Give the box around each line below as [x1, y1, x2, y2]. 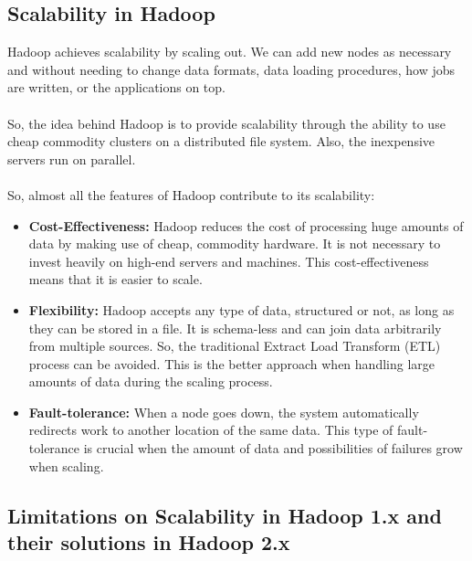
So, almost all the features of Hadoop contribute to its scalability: [7, 185, 375, 204]
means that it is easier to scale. [28, 270, 203, 289]
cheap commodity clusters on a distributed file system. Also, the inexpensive [7, 132, 435, 151]
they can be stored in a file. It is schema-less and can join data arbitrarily [28, 318, 442, 337]
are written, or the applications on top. [7, 78, 226, 97]
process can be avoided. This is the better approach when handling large [28, 354, 435, 373]
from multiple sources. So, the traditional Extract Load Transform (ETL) [28, 336, 441, 355]
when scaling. [28, 456, 104, 475]
